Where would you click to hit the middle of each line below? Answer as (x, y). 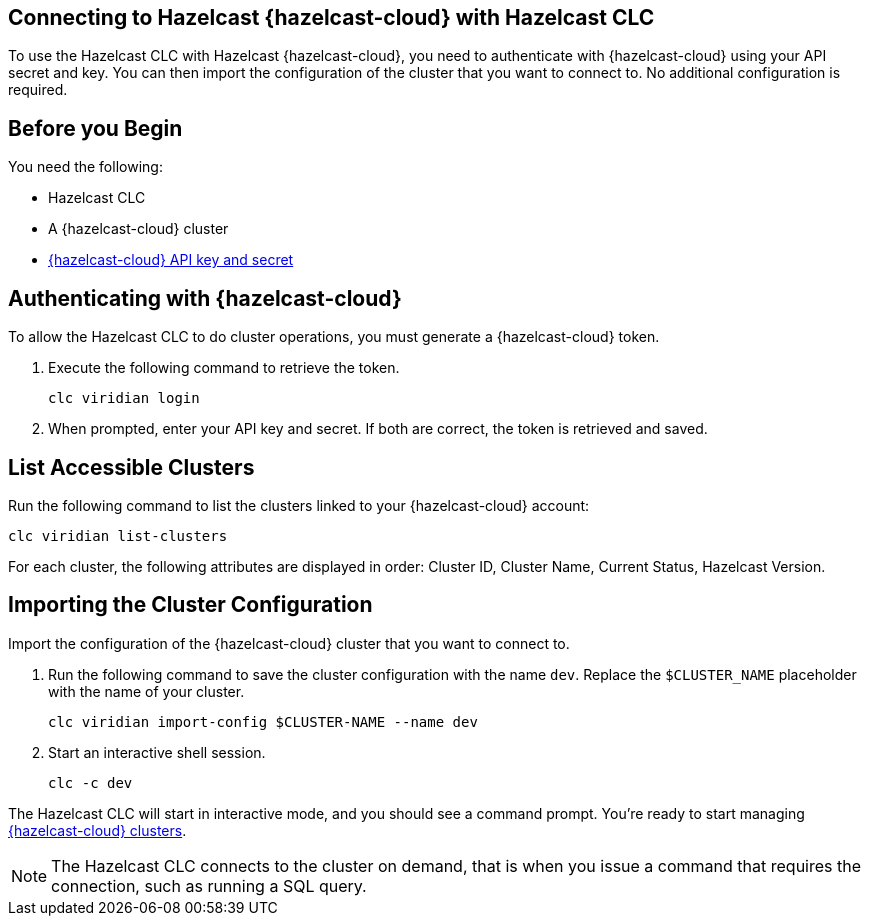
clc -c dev (90, 782)
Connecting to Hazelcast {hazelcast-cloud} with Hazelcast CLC (331, 17)
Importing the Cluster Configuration (190, 605)
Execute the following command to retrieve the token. (224, 368)
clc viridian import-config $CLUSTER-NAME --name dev (263, 721)
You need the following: (85, 167)
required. (38, 90)
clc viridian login (124, 398)
